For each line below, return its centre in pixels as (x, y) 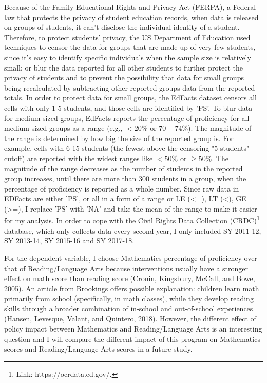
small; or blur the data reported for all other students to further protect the (123, 67)
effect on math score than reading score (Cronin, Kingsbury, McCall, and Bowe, (130, 278)
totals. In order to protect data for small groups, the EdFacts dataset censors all (130, 98)
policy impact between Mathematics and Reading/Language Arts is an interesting (133, 329)
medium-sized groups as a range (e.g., (63, 128)
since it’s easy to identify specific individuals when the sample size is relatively (128, 57)
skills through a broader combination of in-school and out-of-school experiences (129, 308)
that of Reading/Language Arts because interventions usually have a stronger (126, 268)
